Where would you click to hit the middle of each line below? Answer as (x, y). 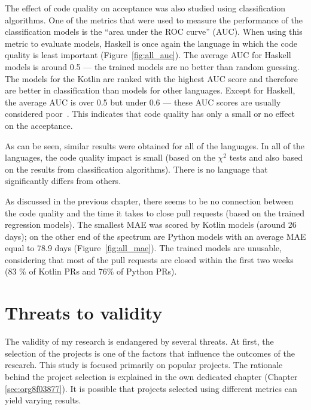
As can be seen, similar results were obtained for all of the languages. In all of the (155, 145)
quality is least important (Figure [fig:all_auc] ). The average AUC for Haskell (148, 55)
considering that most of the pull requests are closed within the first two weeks (149, 259)
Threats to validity (84, 313)
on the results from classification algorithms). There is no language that (136, 169)
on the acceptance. (39, 125)
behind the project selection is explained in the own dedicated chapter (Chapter (151, 376)
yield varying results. (43, 400)
